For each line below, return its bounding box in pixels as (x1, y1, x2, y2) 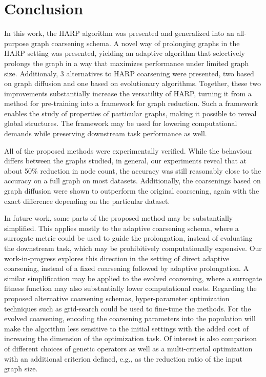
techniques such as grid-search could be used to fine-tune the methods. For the (4, 303, 251, 313)
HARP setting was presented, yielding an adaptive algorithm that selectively (4, 48, 245, 58)
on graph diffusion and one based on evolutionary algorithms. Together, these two (4, 78, 261, 89)
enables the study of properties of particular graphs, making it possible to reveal (4, 108, 257, 118)
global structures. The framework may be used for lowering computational (4, 118, 237, 129)
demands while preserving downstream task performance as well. (4, 128, 207, 139)
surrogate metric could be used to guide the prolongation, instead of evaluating (4, 233, 253, 243)
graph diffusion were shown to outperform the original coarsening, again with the (4, 185, 259, 196)
